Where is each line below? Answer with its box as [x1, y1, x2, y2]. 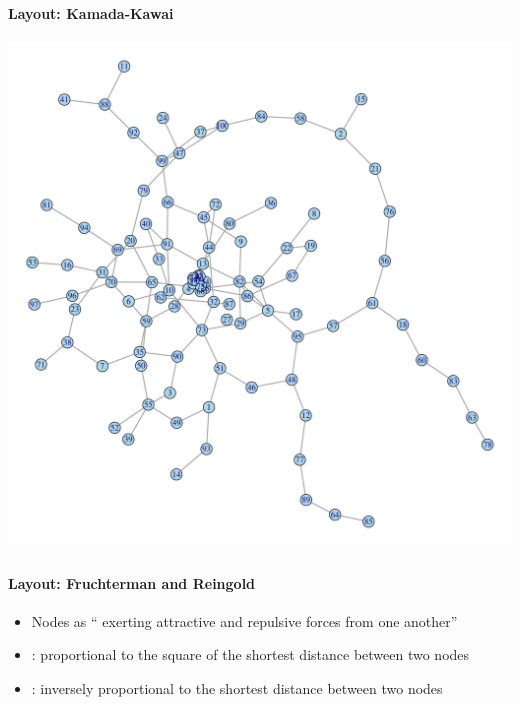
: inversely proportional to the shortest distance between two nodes [31, 678, 443, 699]
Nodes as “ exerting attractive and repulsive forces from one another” [31, 610, 458, 631]
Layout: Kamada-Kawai [8, 2, 174, 23]
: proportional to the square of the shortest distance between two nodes [31, 644, 470, 665]
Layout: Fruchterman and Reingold [8, 572, 256, 593]
